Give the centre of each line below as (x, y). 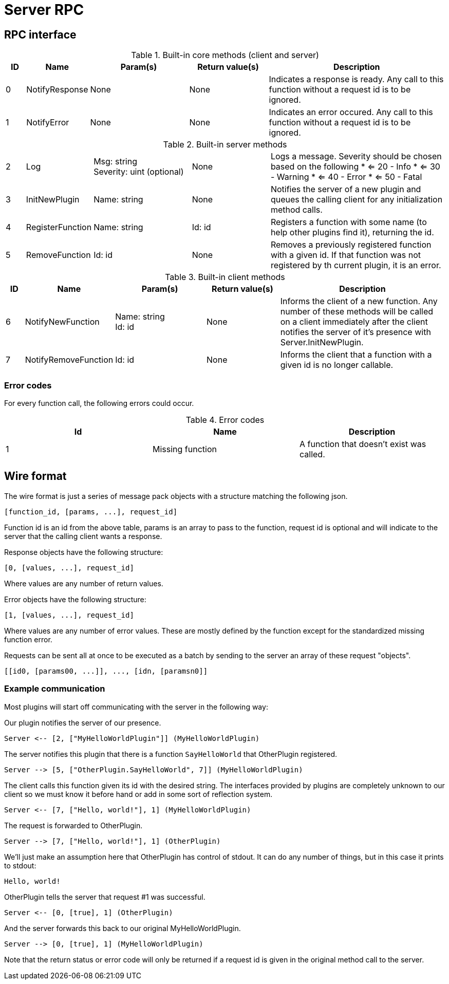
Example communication (55, 689)
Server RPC (44, 10)
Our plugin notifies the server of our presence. (83, 722)
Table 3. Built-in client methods (225, 277)
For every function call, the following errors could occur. (99, 403)
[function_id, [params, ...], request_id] (91, 512)
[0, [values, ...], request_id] (69, 568)
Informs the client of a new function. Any (359, 301)
